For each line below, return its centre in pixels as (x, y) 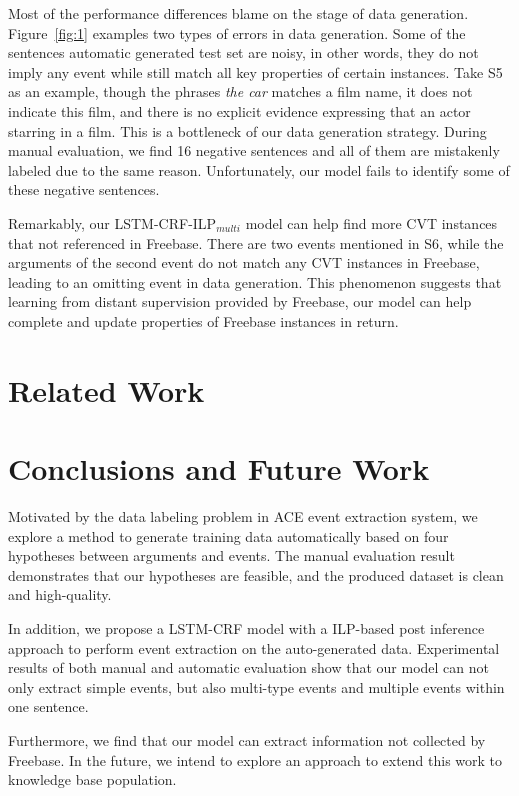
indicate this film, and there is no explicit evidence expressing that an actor (239, 110)
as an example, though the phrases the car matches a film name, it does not (240, 91)
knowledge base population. (92, 779)
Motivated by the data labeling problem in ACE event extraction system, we (243, 516)
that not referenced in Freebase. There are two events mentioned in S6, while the (256, 242)
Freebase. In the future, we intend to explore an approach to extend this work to (255, 759)
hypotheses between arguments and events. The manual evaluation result (231, 555)
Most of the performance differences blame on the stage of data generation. (238, 13)
